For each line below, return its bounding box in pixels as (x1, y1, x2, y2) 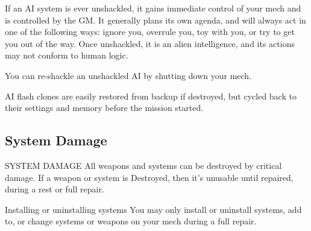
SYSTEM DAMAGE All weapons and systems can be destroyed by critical (5, 159, 282, 171)
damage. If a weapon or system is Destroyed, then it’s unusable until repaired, (5, 171, 294, 183)
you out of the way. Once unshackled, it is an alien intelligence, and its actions (5, 37, 295, 49)
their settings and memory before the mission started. (5, 101, 204, 114)
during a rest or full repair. (5, 183, 104, 195)
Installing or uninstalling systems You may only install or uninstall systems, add (5, 203, 302, 215)
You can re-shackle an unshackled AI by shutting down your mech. (5, 69, 252, 81)
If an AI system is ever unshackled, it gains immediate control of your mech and (5, 2, 301, 14)
